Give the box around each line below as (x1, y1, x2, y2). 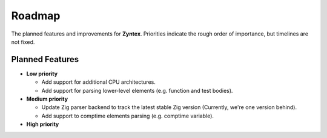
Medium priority (26, 95, 68, 102)
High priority (26, 121, 59, 128)
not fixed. (11, 38, 35, 45)
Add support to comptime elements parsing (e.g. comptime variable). (41, 112, 214, 119)
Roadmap (11, 9, 61, 22)
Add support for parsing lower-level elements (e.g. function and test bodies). (41, 87, 233, 94)
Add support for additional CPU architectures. (41, 78, 156, 86)
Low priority (26, 70, 58, 77)
